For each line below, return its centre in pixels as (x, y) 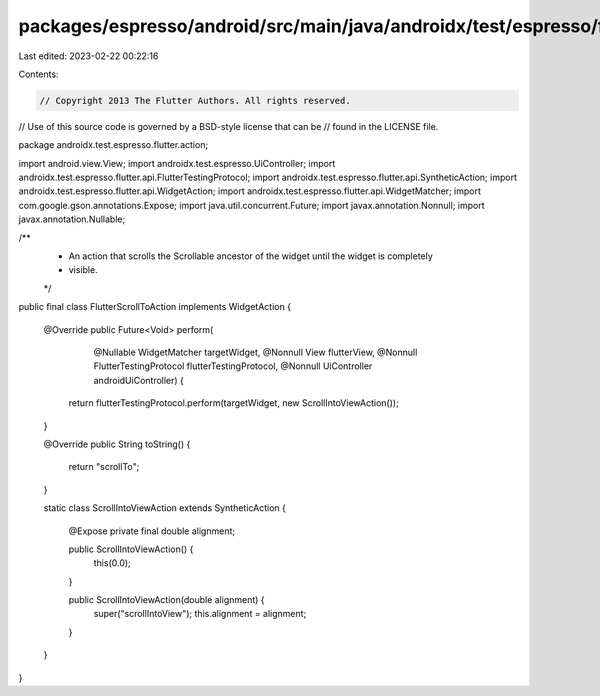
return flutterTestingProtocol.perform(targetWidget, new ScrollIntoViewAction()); (233, 403)
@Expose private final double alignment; (151, 531)
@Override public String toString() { (117, 444)
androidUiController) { (139, 380)
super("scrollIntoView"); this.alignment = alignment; (200, 614)
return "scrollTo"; (104, 467)
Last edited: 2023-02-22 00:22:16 (88, 56)
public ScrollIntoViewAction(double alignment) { (166, 600)
